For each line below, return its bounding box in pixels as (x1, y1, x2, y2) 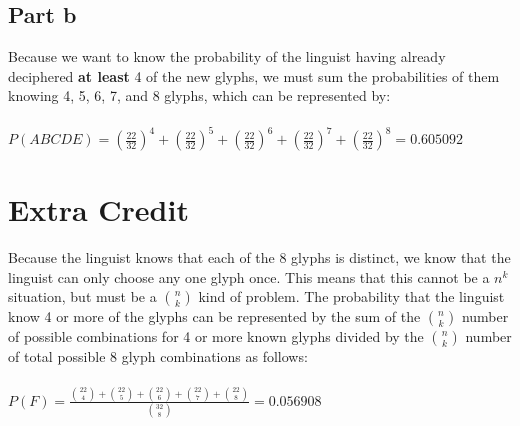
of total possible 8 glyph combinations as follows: (8, 346, 308, 367)
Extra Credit (8, 189, 189, 230)
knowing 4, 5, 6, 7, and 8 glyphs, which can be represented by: (8, 85, 391, 106)
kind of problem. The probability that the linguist (198, 286, 505, 307)
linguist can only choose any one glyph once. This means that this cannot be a (8, 266, 490, 287)
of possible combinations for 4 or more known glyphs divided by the (8, 326, 424, 347)
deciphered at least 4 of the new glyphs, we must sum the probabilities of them (8, 65, 500, 86)
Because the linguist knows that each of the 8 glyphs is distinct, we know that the (8, 247, 511, 268)
